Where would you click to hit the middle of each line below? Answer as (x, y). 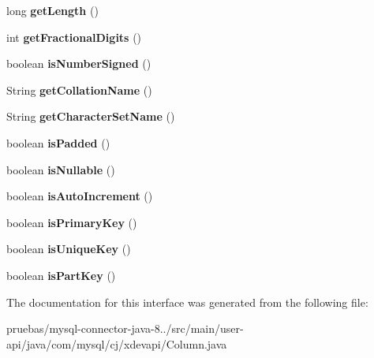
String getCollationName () (79, 89)
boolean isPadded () (58, 142)
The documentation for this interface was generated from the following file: (187, 302)
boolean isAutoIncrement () (80, 196)
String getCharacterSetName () (91, 116)
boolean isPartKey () (61, 275)
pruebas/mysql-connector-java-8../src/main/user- (125, 328)
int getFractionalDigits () (74, 37)
